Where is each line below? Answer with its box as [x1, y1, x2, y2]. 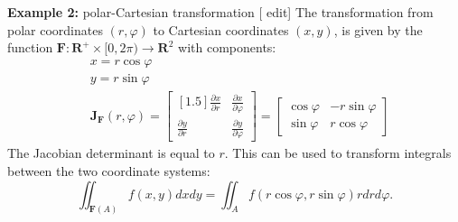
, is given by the [333, 20, 423, 39]
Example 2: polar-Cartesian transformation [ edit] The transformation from [7, 3, 434, 21]
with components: [178, 38, 276, 57]
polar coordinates [7, 20, 103, 39]
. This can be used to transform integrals [224, 143, 452, 162]
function [7, 38, 53, 57]
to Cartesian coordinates [153, 20, 289, 39]
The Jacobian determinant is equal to [7, 143, 215, 162]
